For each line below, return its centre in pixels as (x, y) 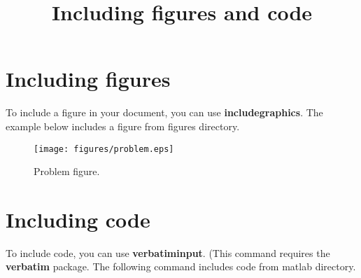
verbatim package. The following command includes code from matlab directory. (181, 266)
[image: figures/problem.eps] (104, 149)
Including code (78, 219)
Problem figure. (67, 171)
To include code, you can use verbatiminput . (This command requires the (168, 252)
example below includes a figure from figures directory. (123, 126)
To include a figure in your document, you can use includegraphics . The (164, 112)
